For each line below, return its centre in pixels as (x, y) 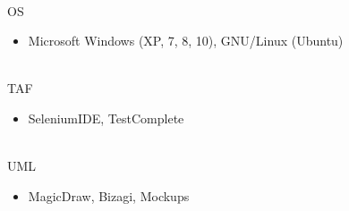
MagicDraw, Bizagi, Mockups (109, 195)
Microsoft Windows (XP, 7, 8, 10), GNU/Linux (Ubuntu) (186, 41)
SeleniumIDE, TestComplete (106, 118)
